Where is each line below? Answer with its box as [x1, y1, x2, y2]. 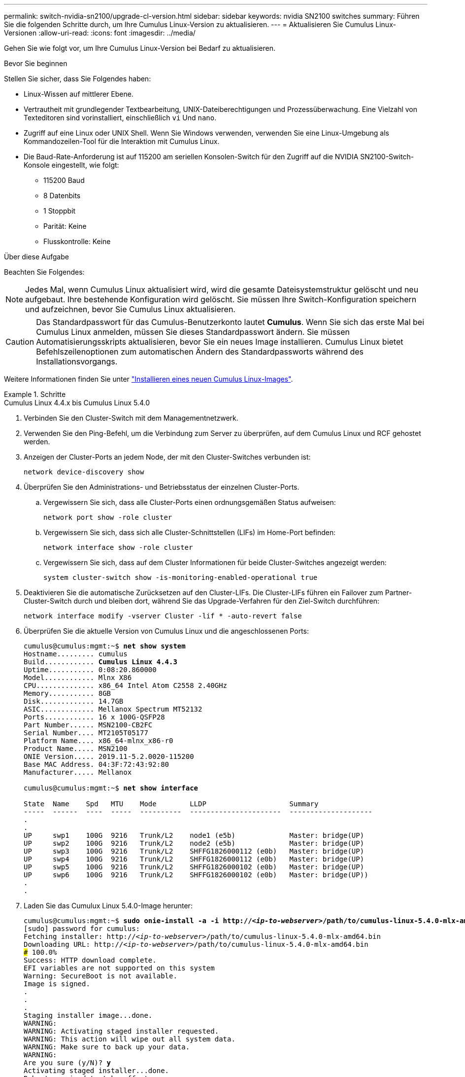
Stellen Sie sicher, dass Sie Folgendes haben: [4, 74, 151, 83]
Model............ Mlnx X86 [24, 674, 132, 682]
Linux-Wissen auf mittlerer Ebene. [24, 90, 133, 98]
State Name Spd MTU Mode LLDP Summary [24, 800, 319, 808]
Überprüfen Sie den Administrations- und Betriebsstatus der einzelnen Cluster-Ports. [24, 483, 299, 491]
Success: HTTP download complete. [24, 956, 157, 964]
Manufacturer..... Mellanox [24, 768, 132, 776]
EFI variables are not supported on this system [24, 964, 215, 972]
